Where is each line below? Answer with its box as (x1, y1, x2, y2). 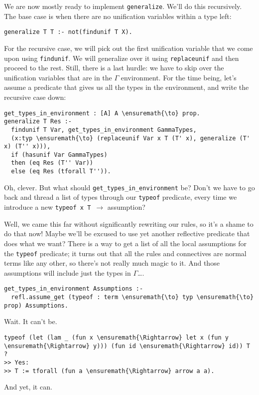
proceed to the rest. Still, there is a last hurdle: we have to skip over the (4, 62, 224, 73)
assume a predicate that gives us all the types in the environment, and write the (4, 82, 249, 92)
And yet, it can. (4, 382, 52, 392)
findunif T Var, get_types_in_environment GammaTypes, (11, 126, 197, 133)
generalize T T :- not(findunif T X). (4, 28, 132, 36)
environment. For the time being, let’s (121, 72, 237, 82)
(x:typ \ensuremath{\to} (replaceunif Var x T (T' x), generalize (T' (11, 134, 250, 142)
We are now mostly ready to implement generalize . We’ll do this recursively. (4, 1, 242, 11)
